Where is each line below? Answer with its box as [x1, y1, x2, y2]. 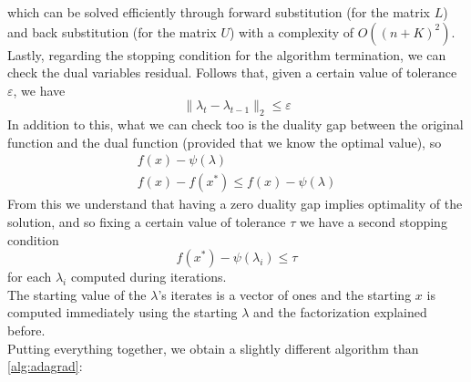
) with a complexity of [229, 22, 354, 41]
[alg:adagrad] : [7, 356, 83, 376]
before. [7, 320, 46, 339]
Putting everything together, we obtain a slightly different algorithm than [7, 338, 419, 357]
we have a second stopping [299, 212, 447, 232]
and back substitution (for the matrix [7, 22, 217, 41]
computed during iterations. [70, 267, 227, 286]
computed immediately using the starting [7, 303, 238, 322]
